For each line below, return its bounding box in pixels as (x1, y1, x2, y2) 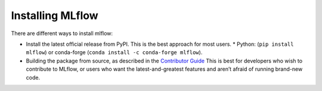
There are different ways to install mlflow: (11, 30, 113, 37)
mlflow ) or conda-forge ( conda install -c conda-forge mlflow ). (26, 49, 203, 56)
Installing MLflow (11, 9, 98, 22)
